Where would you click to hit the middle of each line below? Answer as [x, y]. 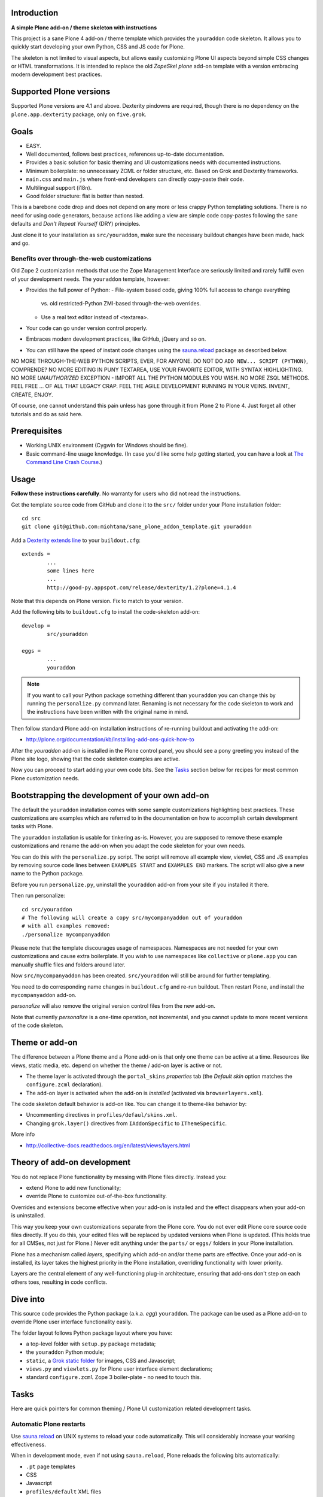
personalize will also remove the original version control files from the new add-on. [113, 1006]
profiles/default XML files [64, 1492]
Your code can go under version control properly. [87, 328]
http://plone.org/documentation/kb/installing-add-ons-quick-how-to [110, 740]
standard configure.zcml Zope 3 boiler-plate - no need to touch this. [114, 1377]
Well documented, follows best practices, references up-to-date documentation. [125, 154]
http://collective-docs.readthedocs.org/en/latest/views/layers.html [108, 1145]
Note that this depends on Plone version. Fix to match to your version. [97, 601]
